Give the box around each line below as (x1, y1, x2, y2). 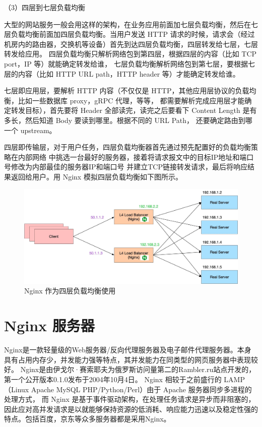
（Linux (4, 384, 29, 394)
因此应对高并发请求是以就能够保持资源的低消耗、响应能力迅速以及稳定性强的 (4, 403, 258, 414)
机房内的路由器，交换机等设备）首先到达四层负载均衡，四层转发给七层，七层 (4, 38, 258, 49)
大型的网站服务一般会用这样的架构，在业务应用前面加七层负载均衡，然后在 (4, 19, 251, 29)
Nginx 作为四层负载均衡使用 (24, 285, 116, 296)
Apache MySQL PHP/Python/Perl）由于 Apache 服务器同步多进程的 (31, 384, 252, 394)
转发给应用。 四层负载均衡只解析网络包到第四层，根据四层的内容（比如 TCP (4, 48, 257, 59)
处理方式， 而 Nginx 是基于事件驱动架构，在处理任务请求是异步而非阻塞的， (4, 394, 255, 404)
